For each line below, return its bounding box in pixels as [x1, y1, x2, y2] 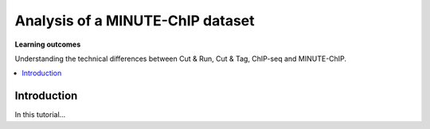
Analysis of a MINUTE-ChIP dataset [14, 12, 255, 29]
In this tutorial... [14, 110, 66, 120]
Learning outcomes [14, 40, 81, 49]
